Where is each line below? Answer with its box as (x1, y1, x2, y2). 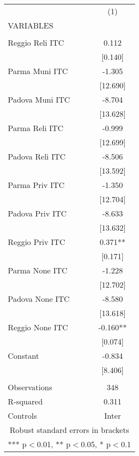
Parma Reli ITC (8, 122, 64, 134)
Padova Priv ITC (8, 208, 67, 219)
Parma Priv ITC (8, 179, 65, 190)
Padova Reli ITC (8, 151, 66, 162)
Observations (8, 381, 52, 393)
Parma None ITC (8, 265, 68, 276)
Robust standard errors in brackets (9, 424, 129, 435)
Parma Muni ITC (8, 65, 68, 77)
